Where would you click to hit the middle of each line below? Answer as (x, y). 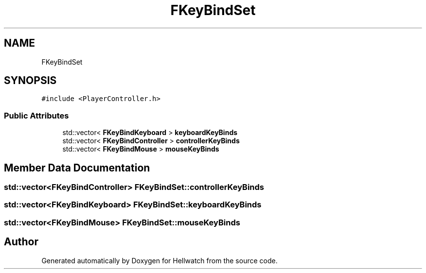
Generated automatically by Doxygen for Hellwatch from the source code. (160, 260)
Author (21, 242)
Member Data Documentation (77, 168)
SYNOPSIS (30, 81)
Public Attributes (36, 115)
